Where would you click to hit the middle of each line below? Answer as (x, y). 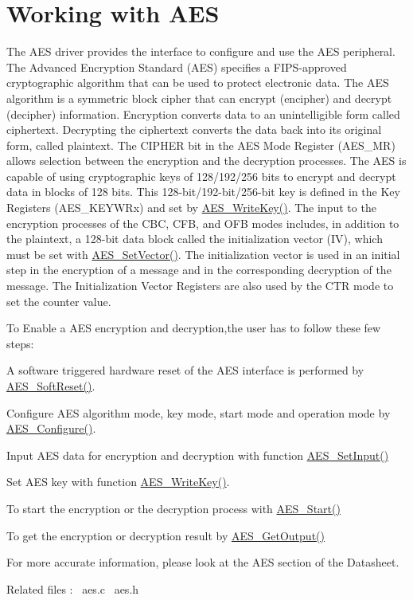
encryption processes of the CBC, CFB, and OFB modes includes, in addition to (203, 223)
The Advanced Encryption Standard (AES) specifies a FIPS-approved (177, 67)
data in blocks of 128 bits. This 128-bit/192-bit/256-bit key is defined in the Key (203, 192)
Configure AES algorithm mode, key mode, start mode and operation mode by (199, 412)
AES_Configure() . (51, 428)
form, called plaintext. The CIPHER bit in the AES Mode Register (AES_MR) (201, 145)
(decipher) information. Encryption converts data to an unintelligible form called (203, 114)
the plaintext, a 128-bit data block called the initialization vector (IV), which (195, 239)
